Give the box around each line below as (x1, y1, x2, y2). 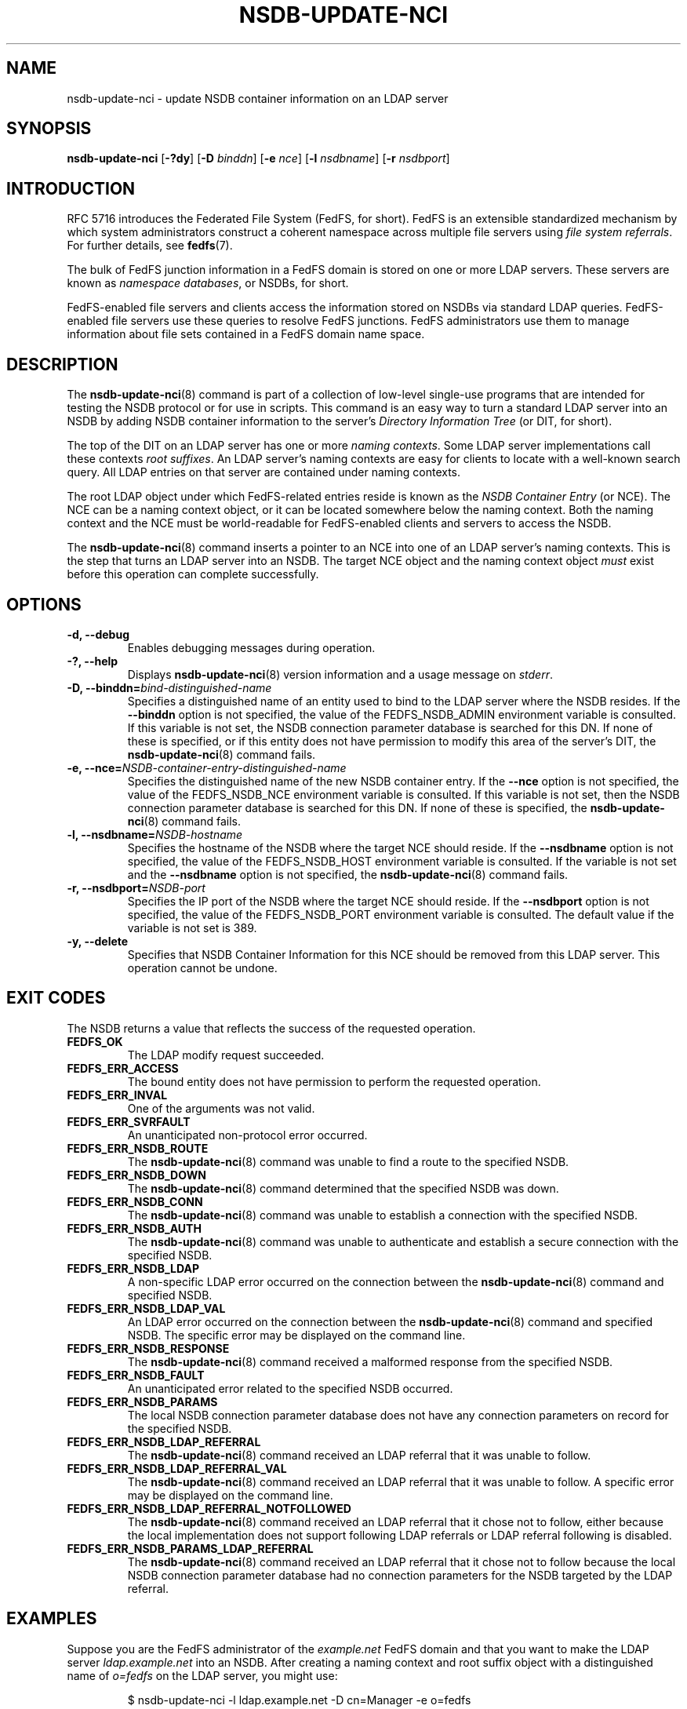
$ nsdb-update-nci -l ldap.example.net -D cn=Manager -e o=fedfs (127, 1693, 471, 1707)
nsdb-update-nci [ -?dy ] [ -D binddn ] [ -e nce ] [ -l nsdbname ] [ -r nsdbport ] (67, 151, 450, 166)
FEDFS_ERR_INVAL (67, 1088, 168, 1102)
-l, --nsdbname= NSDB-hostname (67, 827, 243, 841)
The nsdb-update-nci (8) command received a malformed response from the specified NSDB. (127, 1354, 613, 1368)
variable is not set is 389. (127, 920, 257, 935)
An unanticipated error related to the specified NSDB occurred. (127, 1381, 453, 1395)
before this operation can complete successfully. (67, 567, 319, 581)
